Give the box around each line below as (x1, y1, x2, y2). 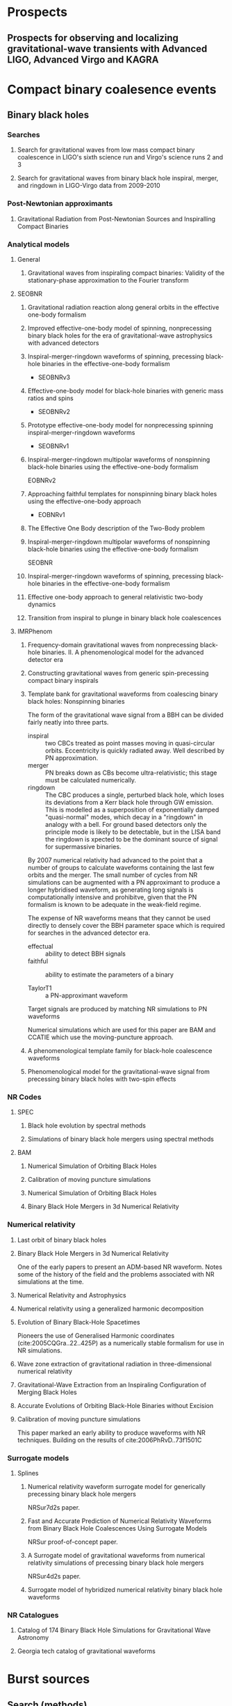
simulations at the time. (17, 1277, 85, 1286)
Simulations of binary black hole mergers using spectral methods (27, 1135, 214, 1144)
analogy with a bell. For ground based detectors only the (44, 821, 207, 829)
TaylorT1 (27, 984, 52, 993)
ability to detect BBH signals (44, 949, 126, 958)
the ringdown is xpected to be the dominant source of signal (44, 835, 218, 844)
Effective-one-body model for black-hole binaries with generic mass (27, 387, 224, 395)
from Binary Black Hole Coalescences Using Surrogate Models (27, 1524, 207, 1532)
